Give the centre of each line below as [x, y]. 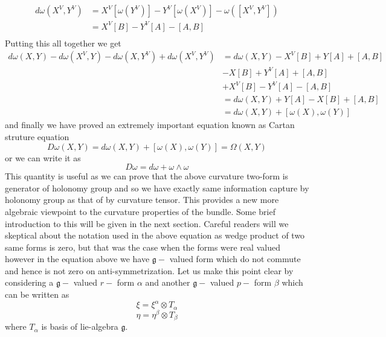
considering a [29, 282]
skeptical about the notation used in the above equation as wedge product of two [155, 235]
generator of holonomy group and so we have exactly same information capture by [157, 188]
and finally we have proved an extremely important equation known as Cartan [150, 125]
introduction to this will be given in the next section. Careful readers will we [147, 223]
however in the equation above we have [77, 259]
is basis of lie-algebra [80, 326]
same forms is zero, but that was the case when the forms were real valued [143, 247]
